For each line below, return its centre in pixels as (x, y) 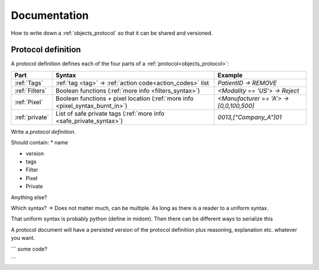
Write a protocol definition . (43, 131)
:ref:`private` (32, 117)
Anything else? (29, 197)
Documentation (50, 15)
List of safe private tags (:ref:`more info (110, 113)
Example (230, 75)
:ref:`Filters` (31, 90)
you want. (23, 238)
